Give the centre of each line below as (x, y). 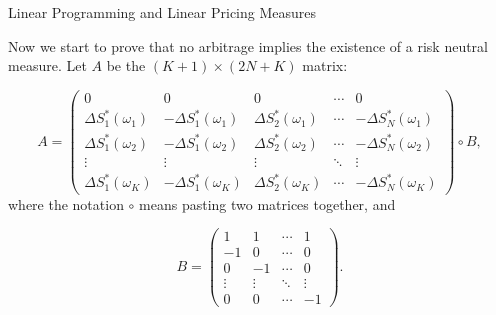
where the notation (66, 203)
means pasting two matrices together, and (267, 203)
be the (126, 65)
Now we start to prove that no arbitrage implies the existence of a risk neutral (248, 45)
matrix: (325, 65)
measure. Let (47, 65)
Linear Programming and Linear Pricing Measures (162, 12)
